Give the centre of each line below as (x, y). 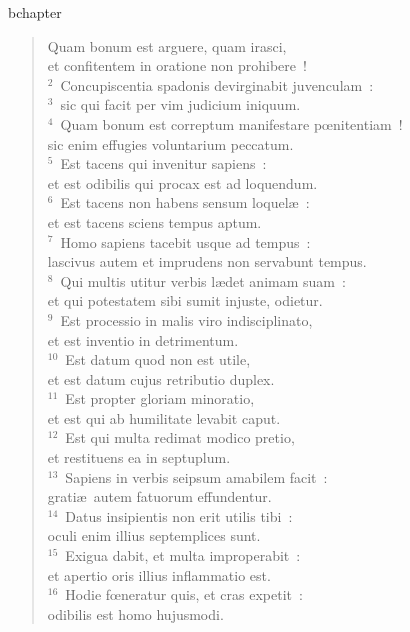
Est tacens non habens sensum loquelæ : (185, 202)
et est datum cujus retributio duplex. (161, 378)
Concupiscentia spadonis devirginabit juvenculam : (217, 84)
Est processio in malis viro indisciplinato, (186, 319)
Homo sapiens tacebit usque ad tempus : (185, 241)
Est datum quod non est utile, (158, 359)
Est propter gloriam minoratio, (160, 398)
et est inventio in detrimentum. (143, 339)
